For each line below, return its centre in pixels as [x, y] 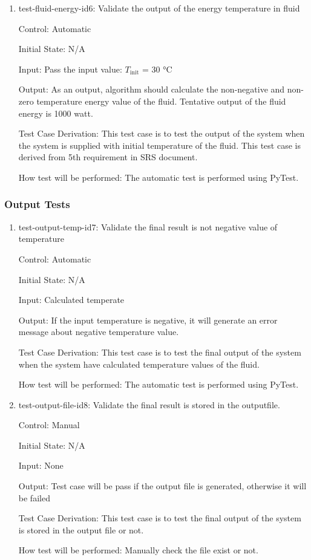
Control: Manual [49, 425]
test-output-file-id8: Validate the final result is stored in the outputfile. [149, 404]
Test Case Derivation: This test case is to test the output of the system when [162, 133]
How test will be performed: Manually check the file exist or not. [138, 550]
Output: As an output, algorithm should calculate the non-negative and [152, 89]
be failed [34, 497]
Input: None [41, 465]
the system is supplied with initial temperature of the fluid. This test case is [159, 145]
